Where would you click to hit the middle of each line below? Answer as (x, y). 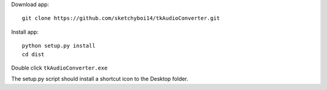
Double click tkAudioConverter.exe (59, 68)
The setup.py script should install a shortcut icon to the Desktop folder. (100, 79)
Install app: (25, 32)
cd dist (33, 54)
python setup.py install (59, 46)
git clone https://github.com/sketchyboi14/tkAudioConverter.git (121, 18)
